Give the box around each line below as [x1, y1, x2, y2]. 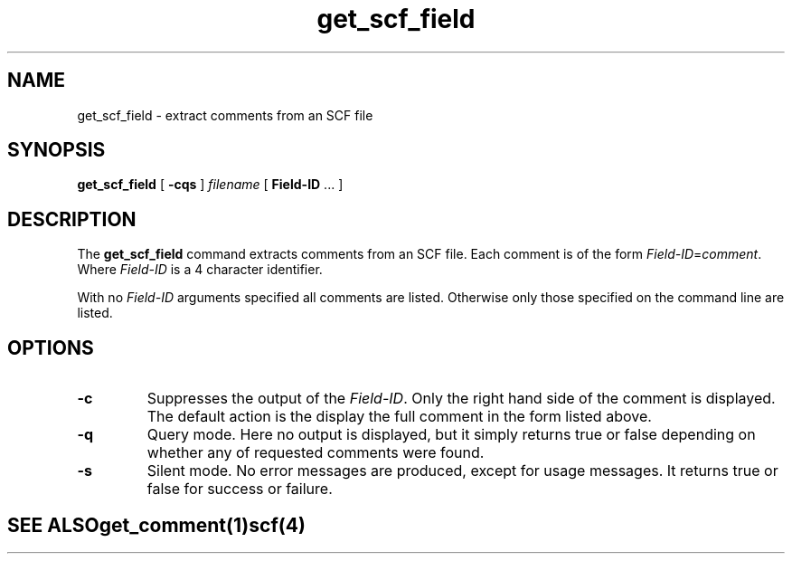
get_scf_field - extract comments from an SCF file [77, 107, 373, 123]
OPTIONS [7, 336, 94, 359]
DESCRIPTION [7, 207, 137, 231]
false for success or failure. [146, 480, 333, 499]
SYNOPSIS [7, 138, 106, 162]
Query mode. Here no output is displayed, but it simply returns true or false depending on [146, 425, 756, 444]
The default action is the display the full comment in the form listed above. [146, 407, 652, 426]
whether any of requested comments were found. [146, 443, 485, 462]
